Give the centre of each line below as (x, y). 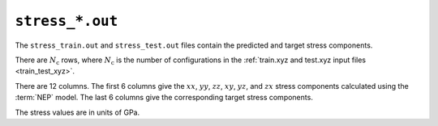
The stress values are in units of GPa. (77, 112)
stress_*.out (67, 21)
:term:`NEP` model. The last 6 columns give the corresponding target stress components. (164, 98)
